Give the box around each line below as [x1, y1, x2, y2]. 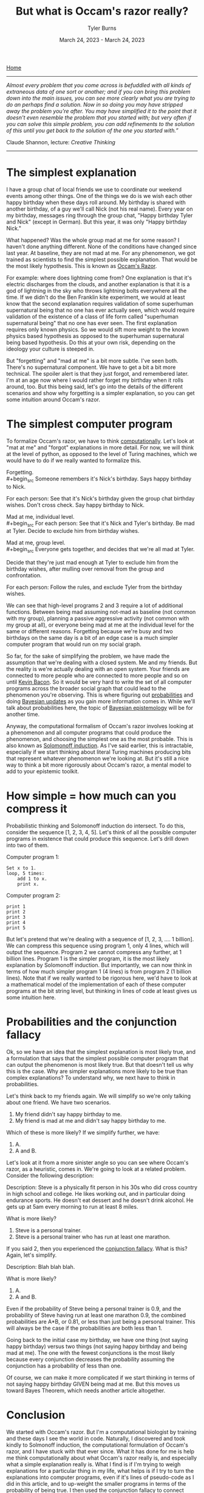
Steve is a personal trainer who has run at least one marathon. [15, 1233, 171, 1240]
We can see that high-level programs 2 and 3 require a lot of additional [6, 602, 183, 609]
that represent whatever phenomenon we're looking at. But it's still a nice [6, 755, 189, 762]
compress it [6, 802, 68, 816]
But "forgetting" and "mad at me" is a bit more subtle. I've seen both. [6, 357, 178, 364]
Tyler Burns [87, 24, 117, 32]
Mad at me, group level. [6, 539, 66, 546]
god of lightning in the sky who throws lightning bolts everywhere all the [6, 287, 187, 294]
